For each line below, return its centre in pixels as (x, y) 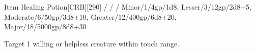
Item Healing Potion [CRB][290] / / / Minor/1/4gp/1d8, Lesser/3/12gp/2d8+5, (128, 7)
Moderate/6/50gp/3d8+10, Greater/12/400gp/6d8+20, (90, 16)
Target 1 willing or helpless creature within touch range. (92, 43)
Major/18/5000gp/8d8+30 (45, 27)
